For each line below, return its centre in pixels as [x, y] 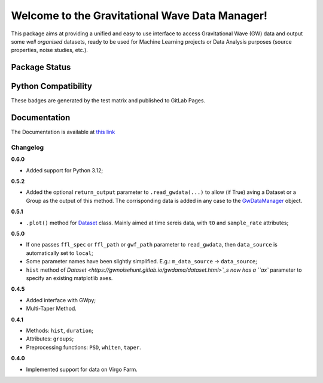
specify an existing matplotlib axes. [69, 278]
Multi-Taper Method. [51, 309]
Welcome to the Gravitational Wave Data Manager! [139, 16]
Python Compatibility [52, 86]
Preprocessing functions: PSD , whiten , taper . [84, 347]
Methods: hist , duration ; [60, 330]
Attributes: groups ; [50, 339]
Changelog [28, 147]
